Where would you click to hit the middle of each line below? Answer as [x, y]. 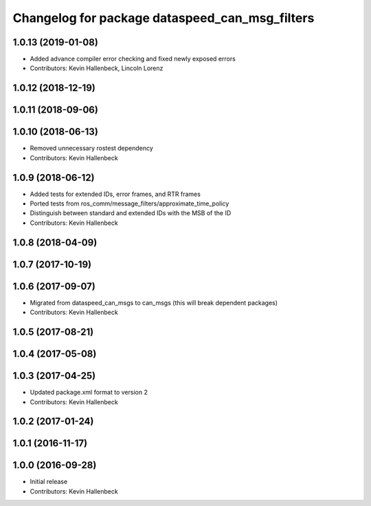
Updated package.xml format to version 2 [89, 393]
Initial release [49, 482]
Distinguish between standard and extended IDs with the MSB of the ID [131, 213]
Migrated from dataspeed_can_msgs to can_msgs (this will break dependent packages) [154, 302]
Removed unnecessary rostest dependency [92, 148]
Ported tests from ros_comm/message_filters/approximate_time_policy [130, 203]
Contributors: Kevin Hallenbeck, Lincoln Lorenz [97, 68]
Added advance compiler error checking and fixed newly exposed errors [133, 59]
